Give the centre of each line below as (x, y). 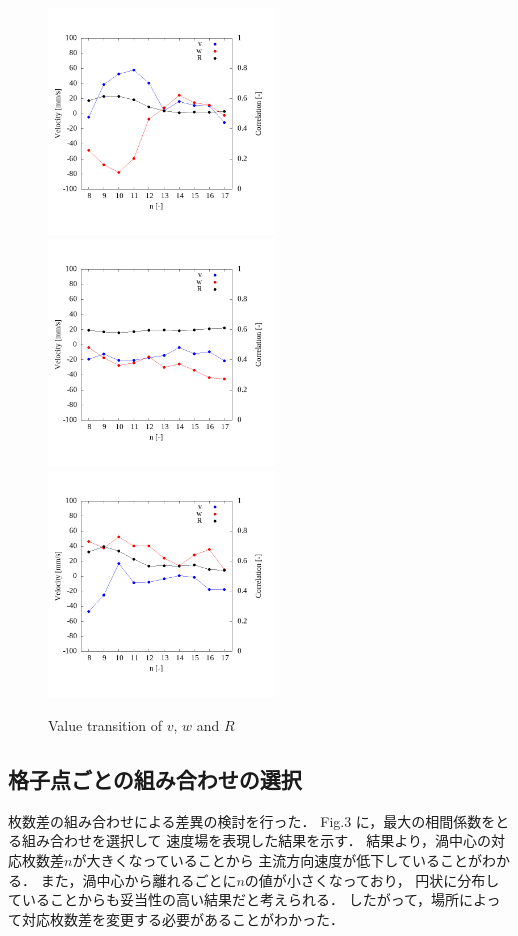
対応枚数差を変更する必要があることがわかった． (182, 918)
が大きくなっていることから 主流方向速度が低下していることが (277, 860)
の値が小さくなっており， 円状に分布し (372, 879)
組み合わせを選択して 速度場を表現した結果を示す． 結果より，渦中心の (256, 840)
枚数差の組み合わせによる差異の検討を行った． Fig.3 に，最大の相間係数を (252, 820)
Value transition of (105, 725)
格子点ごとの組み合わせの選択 (155, 779)
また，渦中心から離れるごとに (138, 879)
